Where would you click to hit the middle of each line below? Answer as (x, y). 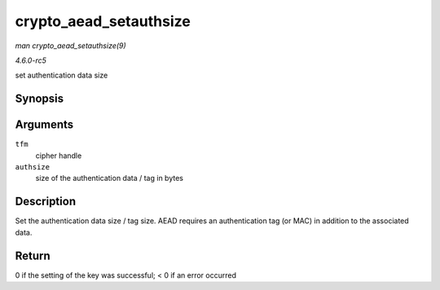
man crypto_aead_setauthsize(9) (70, 46)
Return (33, 255)
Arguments (44, 125)
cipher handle (59, 156)
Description (46, 202)
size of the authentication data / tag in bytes (109, 178)
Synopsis (40, 99)
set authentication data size (62, 75)
